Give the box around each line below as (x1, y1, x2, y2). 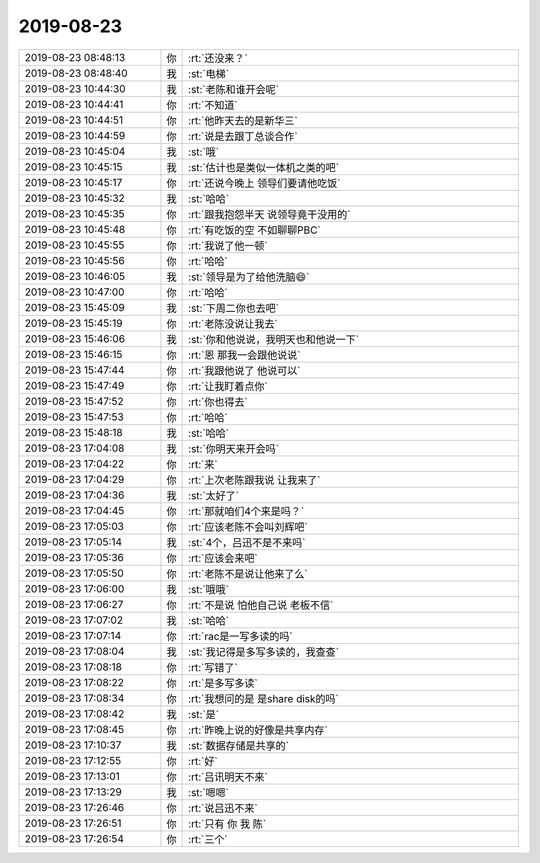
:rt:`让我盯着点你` (188, 379, 269, 393)
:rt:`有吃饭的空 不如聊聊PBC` (188, 223, 321, 237)
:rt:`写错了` (188, 660, 239, 674)
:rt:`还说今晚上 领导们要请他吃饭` (188, 176, 341, 190)
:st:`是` (188, 707, 220, 721)
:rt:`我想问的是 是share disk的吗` (188, 691, 339, 705)
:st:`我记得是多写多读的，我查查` (188, 645, 340, 659)
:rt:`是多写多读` (188, 676, 259, 690)
